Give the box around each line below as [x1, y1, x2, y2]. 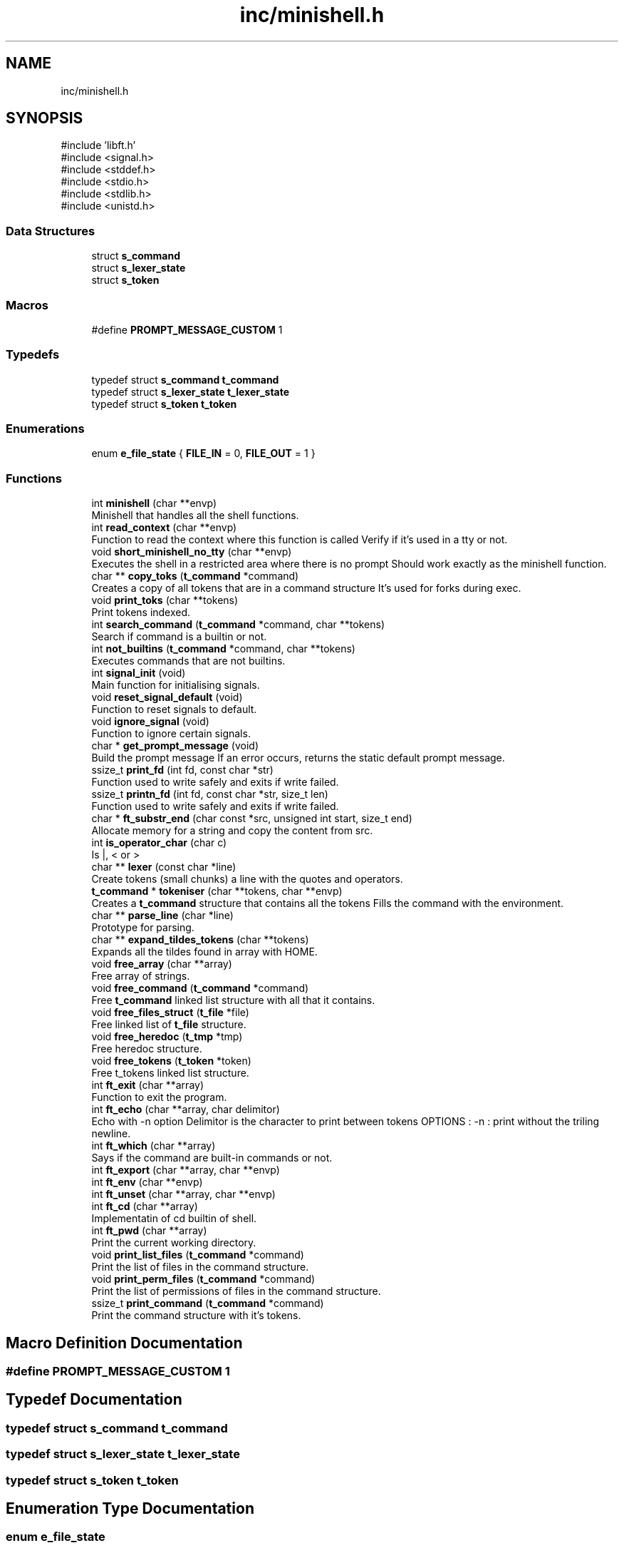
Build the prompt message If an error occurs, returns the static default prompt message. [91, 752, 505, 764]
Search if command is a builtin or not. [91, 630, 267, 643]
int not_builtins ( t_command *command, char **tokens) [91, 642, 355, 655]
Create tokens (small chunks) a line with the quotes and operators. [91, 873, 403, 886]
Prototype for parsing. [91, 921, 194, 934]
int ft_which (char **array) [91, 1139, 216, 1152]
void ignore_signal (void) [91, 715, 209, 728]
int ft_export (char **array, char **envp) [91, 1164, 280, 1177]
